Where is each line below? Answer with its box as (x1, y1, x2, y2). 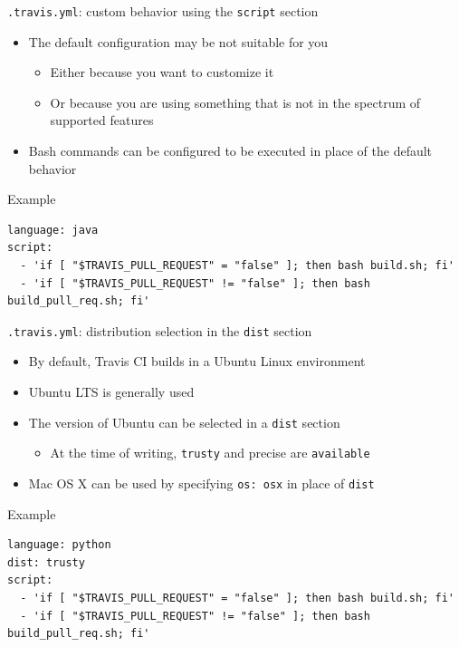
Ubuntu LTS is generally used (28, 382, 195, 401)
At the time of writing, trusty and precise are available (50, 443, 370, 462)
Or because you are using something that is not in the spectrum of (50, 92, 421, 111)
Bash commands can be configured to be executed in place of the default (28, 141, 433, 160)
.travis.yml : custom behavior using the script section (7, 2, 319, 20)
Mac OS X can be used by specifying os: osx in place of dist (28, 473, 375, 492)
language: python (7, 538, 111, 552)
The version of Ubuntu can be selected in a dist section (28, 412, 340, 431)
